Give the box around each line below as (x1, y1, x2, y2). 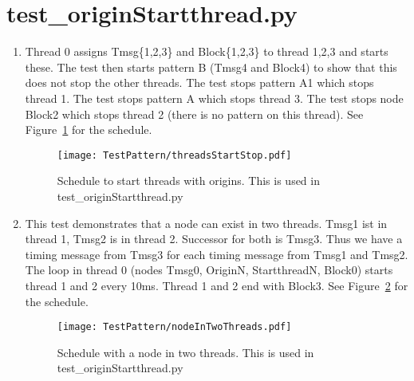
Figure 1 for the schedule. (25, 121, 152, 138)
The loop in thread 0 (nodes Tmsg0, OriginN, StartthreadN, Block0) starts (25, 261, 393, 278)
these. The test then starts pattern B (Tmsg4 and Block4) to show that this (25, 58, 397, 75)
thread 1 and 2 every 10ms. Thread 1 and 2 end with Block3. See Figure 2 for (25, 277, 408, 293)
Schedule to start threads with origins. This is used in (57, 172, 320, 189)
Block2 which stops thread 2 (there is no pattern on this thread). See (25, 105, 364, 122)
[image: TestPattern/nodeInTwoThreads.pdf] (57, 321, 292, 333)
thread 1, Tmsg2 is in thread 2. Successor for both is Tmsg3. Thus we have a (25, 230, 403, 247)
